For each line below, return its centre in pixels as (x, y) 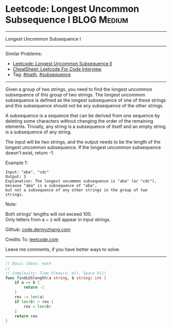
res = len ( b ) (38, 306)
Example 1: (17, 163)
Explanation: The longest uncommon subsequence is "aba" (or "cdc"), (81, 181)
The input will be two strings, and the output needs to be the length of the (83, 142)
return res (26, 316)
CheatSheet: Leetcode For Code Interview (57, 69)
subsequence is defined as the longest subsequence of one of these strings (86, 100)
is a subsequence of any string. (38, 132)
